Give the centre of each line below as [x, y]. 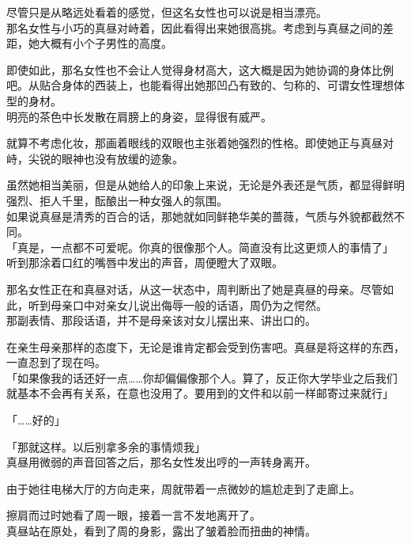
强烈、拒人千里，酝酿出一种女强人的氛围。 [117, 200]
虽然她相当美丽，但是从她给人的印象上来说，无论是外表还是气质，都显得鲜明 [205, 185]
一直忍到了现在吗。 [56, 362]
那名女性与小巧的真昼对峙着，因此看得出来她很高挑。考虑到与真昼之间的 [194, 27]
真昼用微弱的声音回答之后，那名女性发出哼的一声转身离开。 [161, 462]
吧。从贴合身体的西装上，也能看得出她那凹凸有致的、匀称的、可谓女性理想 [200, 85]
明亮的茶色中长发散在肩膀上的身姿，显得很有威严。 [139, 116]
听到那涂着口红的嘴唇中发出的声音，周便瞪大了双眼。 [145, 262]
